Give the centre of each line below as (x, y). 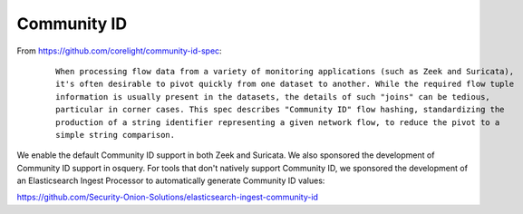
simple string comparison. (116, 135)
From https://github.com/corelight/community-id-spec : (119, 51)
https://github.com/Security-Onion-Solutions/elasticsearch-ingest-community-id (168, 197)
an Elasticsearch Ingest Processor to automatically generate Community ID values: (171, 180)
